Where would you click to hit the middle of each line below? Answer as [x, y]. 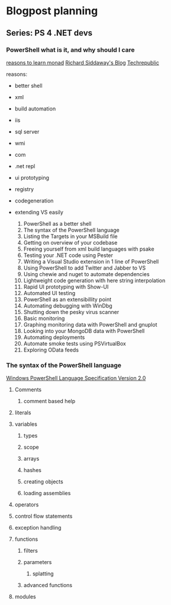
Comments [28, 389]
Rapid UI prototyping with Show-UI [66, 287]
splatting [43, 574]
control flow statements [43, 516]
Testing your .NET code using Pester [68, 255]
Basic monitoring [44, 318]
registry [24, 189]
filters [31, 551]
